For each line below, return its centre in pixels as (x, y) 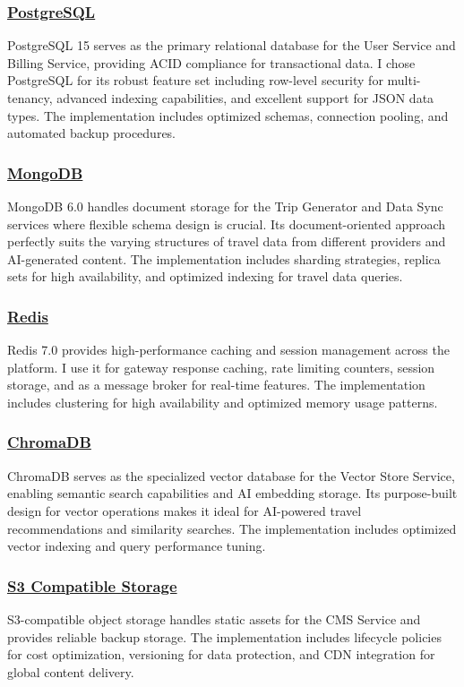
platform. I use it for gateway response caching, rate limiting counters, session (221, 367)
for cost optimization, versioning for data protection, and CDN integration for (221, 654)
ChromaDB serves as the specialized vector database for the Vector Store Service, (231, 475)
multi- (404, 80)
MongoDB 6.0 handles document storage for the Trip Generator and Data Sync (225, 206)
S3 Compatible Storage (92, 585)
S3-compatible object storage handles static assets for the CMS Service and (214, 618)
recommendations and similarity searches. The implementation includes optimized (232, 528)
